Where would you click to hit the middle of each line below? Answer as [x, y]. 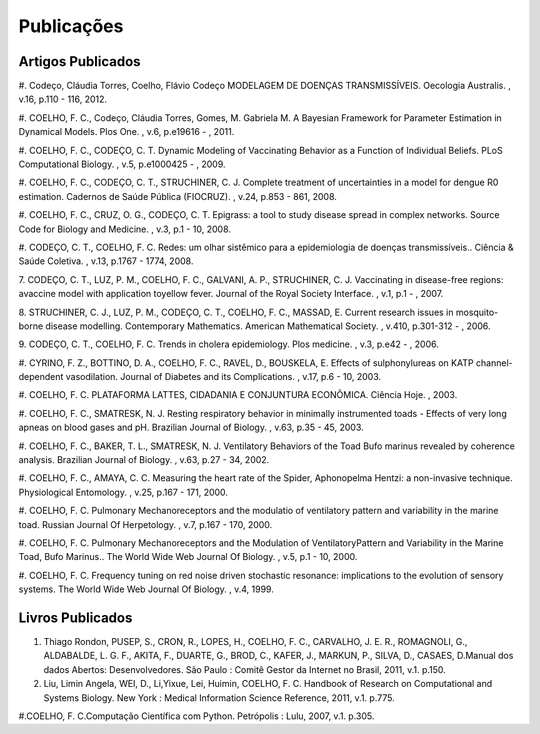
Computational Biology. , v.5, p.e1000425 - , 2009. [122, 164]
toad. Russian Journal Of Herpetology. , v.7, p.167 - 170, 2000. [145, 524]
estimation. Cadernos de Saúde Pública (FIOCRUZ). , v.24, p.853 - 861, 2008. [177, 196]
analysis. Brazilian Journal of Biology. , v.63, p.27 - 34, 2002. [144, 460]
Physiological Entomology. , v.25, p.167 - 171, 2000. [123, 492]
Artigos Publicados [79, 61]
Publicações [71, 26]
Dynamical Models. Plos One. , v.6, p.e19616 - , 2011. [126, 132]
